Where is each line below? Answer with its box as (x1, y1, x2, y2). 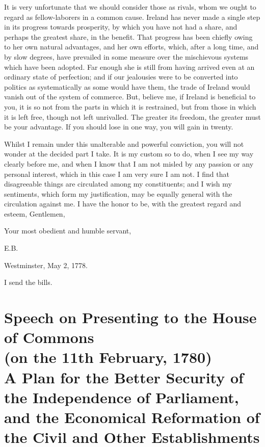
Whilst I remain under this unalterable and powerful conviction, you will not (4, 138, 244, 149)
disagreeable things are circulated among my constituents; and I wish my (4, 178, 232, 189)
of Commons (4, 327, 94, 348)
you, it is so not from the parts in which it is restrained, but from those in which (4, 101, 256, 112)
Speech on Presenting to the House (4, 307, 257, 328)
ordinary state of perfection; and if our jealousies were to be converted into (4, 71, 238, 82)
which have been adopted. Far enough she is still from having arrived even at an (4, 61, 255, 72)
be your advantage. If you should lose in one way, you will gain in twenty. (4, 121, 233, 132)
